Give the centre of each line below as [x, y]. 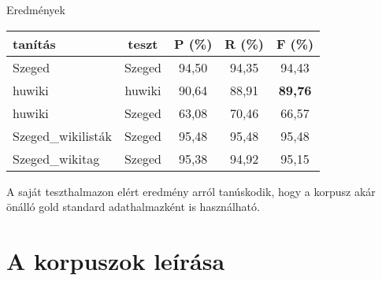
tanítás [34, 43]
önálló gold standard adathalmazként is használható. [133, 207]
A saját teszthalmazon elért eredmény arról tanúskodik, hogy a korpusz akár [191, 191]
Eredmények [36, 9]
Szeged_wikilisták [62, 135]
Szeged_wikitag [56, 158]
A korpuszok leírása [116, 260]
